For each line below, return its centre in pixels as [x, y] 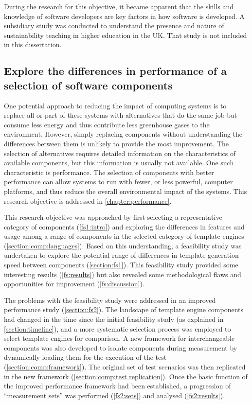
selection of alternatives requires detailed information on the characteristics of [120, 153]
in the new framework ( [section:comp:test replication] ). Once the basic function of [126, 376]
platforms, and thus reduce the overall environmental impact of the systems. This [126, 191]
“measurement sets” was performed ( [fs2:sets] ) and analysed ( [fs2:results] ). [115, 395]
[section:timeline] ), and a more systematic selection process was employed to [117, 328]
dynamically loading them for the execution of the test [85, 357]
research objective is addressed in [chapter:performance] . [88, 201]
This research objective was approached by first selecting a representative [113, 217]
